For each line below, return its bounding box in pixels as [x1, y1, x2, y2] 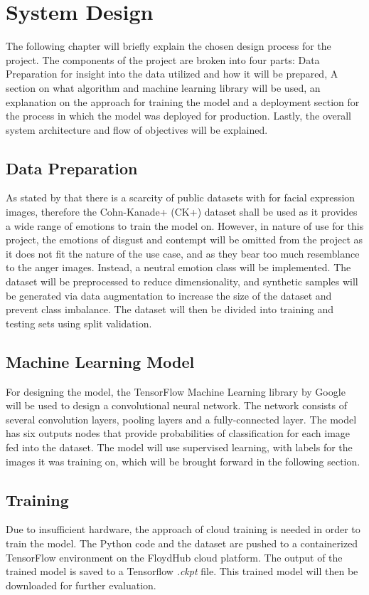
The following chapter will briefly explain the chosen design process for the [6, 38, 331, 53]
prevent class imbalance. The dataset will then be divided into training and [6, 302, 334, 317]
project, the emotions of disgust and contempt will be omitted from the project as [6, 232, 363, 247]
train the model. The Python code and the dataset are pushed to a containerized [6, 535, 358, 550]
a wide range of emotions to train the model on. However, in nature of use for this [6, 218, 364, 233]
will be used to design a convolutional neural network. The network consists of [6, 398, 347, 413]
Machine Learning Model [6, 350, 195, 372]
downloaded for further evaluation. [6, 577, 156, 592]
